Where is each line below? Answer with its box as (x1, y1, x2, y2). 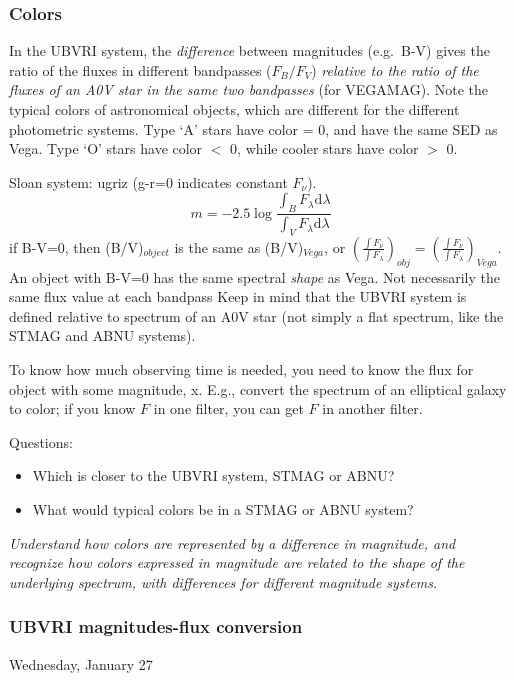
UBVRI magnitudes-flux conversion (9, 614, 303, 639)
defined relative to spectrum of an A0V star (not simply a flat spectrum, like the (9, 305, 504, 326)
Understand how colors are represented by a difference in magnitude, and (9, 532, 456, 553)
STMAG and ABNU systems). (9, 325, 196, 346)
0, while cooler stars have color (230, 138, 419, 159)
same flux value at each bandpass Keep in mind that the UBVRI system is (9, 286, 467, 307)
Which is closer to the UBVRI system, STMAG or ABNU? (32, 465, 395, 486)
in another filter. (322, 398, 423, 419)
